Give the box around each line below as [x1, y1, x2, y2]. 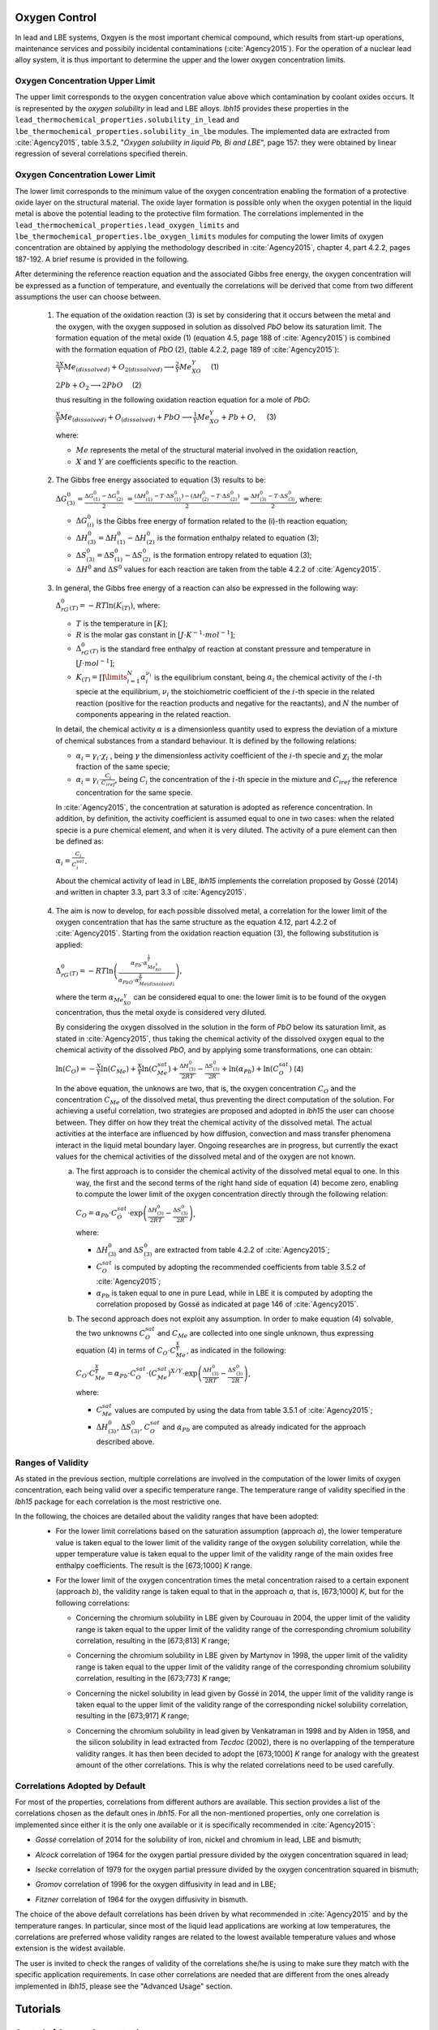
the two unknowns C [75, 1328, 146, 1337]
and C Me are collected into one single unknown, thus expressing [157, 1328, 375, 1340]
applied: [55, 939, 83, 949]
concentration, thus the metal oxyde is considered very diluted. [55, 1008, 267, 1017]
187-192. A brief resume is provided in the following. [15, 254, 190, 264]
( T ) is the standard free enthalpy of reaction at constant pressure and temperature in [89, 644, 371, 655]
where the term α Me [55, 991, 124, 1004]
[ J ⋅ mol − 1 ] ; [75, 658, 115, 668]
